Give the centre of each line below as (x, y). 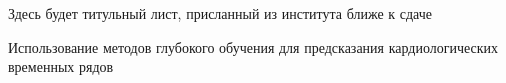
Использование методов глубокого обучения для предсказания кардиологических (253, 46)
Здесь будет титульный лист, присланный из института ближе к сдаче (220, 13)
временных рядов (61, 66)
